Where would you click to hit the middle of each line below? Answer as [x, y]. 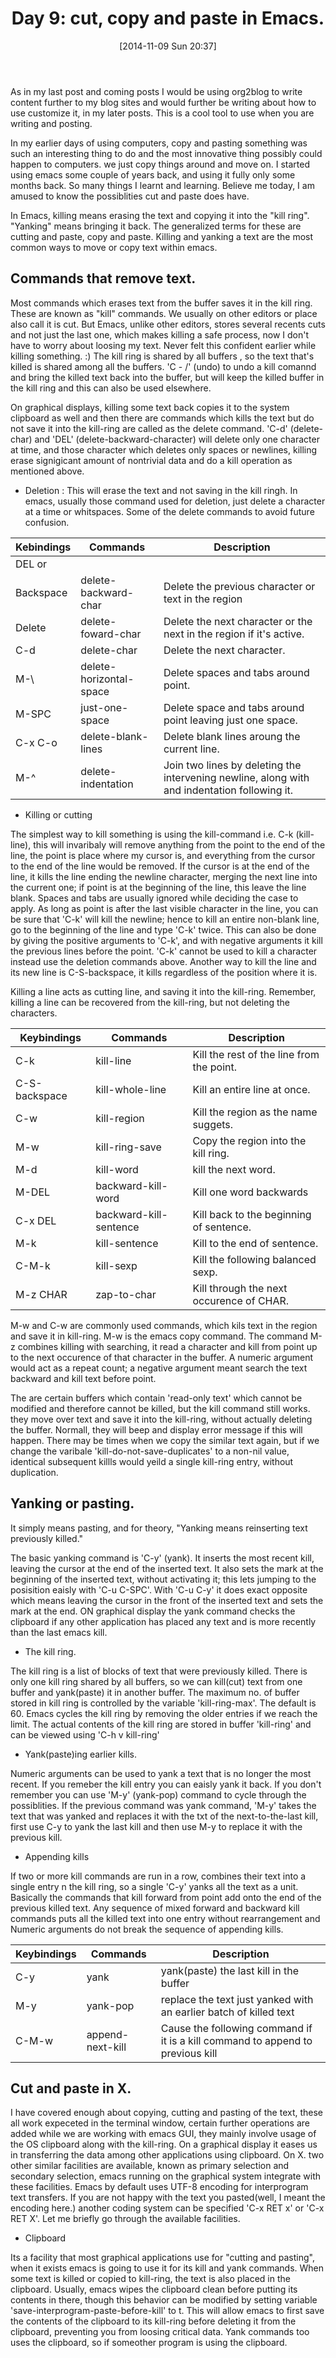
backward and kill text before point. [83, 1378]
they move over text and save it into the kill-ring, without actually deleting [161, 1419]
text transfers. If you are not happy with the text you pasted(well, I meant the [168, 2198]
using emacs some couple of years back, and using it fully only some [153, 174]
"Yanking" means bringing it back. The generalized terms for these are [156, 226]
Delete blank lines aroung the [232, 736]
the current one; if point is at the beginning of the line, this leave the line [158, 887]
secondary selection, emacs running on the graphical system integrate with [166, 2176]
